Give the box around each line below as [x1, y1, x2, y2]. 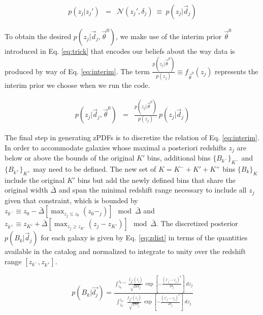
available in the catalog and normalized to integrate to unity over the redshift [5, 246, 246, 257]
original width [5, 184, 48, 195]
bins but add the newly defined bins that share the [77, 174, 236, 185]
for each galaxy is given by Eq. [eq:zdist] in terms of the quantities [41, 232, 248, 243]
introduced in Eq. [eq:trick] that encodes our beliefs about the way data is [5, 46, 235, 56]
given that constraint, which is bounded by [5, 195, 138, 205]
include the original [5, 174, 65, 185]
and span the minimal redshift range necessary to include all [58, 184, 247, 195]
